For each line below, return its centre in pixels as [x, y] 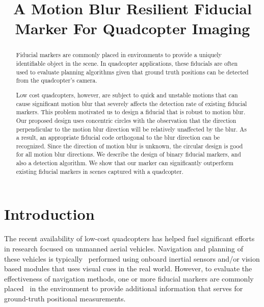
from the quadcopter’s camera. [57, 80]
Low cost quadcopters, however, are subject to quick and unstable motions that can [127, 95]
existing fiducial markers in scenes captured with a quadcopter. [100, 171]
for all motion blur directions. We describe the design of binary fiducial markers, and [128, 154]
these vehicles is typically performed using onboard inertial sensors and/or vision [132, 258]
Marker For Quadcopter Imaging [133, 28]
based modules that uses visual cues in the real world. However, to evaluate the [128, 268]
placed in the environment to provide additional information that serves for [124, 288]
